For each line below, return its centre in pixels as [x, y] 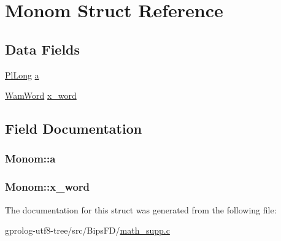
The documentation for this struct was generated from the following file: [141, 209]
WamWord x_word [41, 95]
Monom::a [30, 159]
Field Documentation [74, 128]
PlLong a [22, 75]
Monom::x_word [48, 187]
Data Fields [43, 49]
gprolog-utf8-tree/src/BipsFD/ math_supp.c [87, 230]
